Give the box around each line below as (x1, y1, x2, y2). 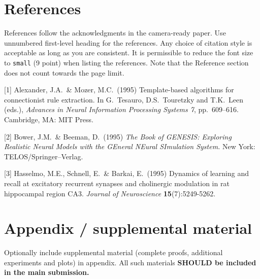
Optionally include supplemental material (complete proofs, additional (4, 247, 223, 258)
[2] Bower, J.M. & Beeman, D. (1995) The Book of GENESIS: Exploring (4, 131, 232, 142)
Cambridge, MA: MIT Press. (4, 114, 93, 124)
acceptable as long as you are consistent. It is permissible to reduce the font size (4, 47, 253, 58)
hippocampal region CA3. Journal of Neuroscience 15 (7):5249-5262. (4, 188, 216, 198)
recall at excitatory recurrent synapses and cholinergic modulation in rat (4, 178, 230, 188)
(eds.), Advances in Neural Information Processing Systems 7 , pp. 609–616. (4, 104, 239, 115)
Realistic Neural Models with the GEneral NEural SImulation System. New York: (4, 141, 255, 152)
